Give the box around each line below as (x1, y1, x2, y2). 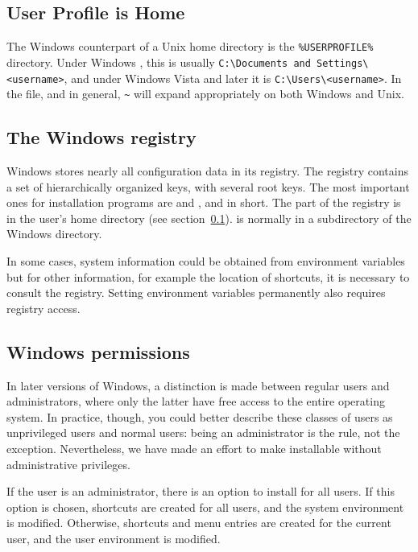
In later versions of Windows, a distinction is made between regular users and (6, 377, 390, 393)
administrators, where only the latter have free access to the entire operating (6, 393, 385, 410)
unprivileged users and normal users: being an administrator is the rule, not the (6, 424, 400, 441)
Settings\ (317, 57, 369, 69)
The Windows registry (6, 125, 197, 150)
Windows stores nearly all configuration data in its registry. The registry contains (6, 163, 408, 179)
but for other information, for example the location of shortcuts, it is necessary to (6, 268, 410, 285)
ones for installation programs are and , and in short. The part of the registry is (6, 194, 401, 211)
